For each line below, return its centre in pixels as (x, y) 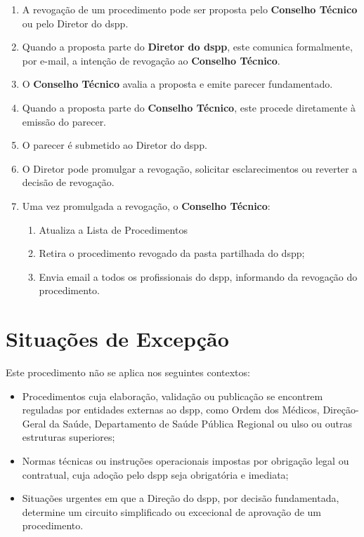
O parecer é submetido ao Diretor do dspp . (115, 145)
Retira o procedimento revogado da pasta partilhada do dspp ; (172, 253)
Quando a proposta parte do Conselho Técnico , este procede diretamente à (189, 107)
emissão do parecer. (64, 121)
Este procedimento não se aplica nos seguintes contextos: (128, 372)
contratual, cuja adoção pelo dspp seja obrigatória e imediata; (155, 474)
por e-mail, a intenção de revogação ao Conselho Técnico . (151, 60)
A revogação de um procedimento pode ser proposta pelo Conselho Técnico (190, 9)
